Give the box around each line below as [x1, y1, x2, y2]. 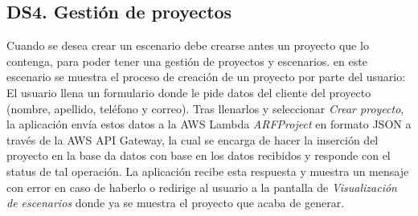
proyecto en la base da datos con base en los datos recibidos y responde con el [6, 147, 391, 164]
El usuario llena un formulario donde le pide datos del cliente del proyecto [6, 84, 371, 100]
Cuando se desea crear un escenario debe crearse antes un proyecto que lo [6, 37, 369, 54]
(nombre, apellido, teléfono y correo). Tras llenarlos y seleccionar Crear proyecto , [6, 100, 404, 116]
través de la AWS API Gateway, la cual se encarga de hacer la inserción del [6, 131, 379, 148]
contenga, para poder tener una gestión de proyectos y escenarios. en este [6, 52, 367, 69]
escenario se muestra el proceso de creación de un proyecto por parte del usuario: [6, 68, 406, 85]
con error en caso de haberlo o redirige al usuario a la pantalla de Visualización [6, 178, 397, 195]
